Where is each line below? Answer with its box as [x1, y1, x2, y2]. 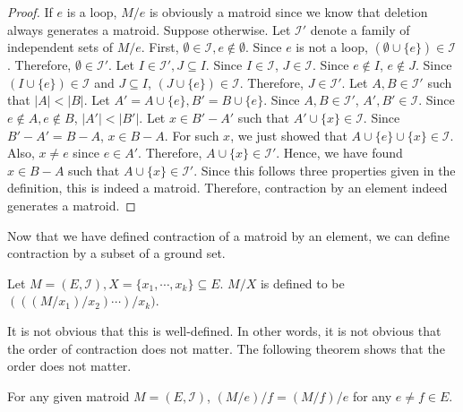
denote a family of [310, 20, 410, 39]
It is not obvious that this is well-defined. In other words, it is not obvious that [7, 321, 442, 339]
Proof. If [7, 3, 53, 21]
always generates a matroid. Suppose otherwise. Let [7, 20, 291, 39]
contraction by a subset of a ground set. [7, 244, 226, 262]
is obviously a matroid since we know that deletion [149, 3, 428, 21]
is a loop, [66, 3, 117, 21]
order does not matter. [7, 356, 132, 375]
